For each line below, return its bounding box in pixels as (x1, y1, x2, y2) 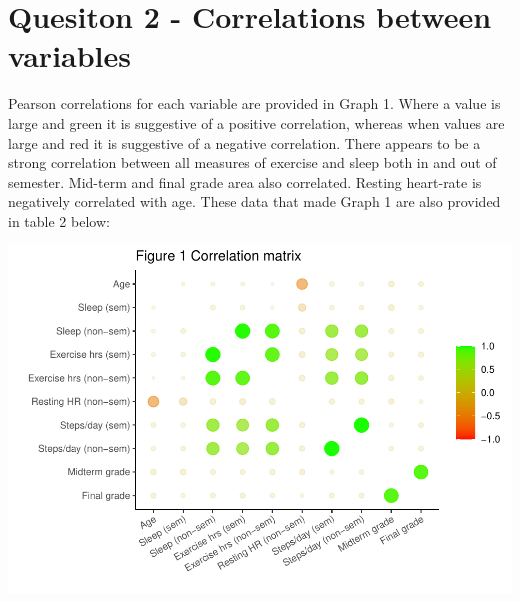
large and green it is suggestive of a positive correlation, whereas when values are (8, 112, 505, 133)
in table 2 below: (8, 210, 110, 231)
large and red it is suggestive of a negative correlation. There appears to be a (8, 132, 481, 153)
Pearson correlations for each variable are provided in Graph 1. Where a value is (8, 93, 501, 114)
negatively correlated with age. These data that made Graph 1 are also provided (8, 191, 501, 212)
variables (8, 35, 132, 76)
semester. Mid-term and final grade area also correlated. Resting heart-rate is (8, 171, 482, 192)
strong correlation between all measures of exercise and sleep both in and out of (8, 152, 497, 173)
